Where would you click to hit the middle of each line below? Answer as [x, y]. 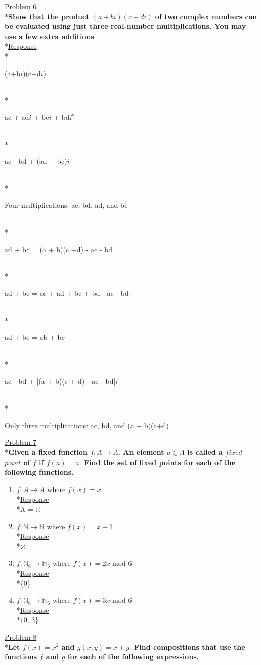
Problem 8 [21, 636]
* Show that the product [47, 16]
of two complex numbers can [206, 16]
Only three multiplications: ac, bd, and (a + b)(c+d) [87, 425]
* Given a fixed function [46, 452]
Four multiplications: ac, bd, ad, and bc [66, 205]
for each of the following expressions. [133, 657]
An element [144, 452]
